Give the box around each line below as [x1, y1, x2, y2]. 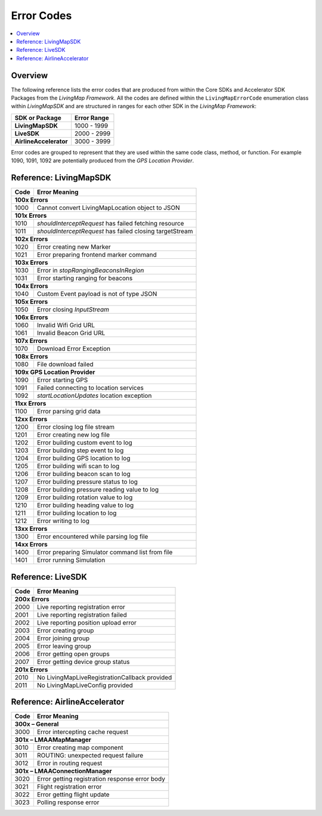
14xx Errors [14, 540, 48, 549]
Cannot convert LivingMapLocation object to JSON [36, 203, 180, 212]
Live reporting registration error [36, 602, 125, 611]
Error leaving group [36, 642, 92, 650]
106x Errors [14, 313, 48, 322]
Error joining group [36, 634, 90, 642]
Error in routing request [36, 759, 103, 768]
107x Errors [14, 337, 48, 345]
